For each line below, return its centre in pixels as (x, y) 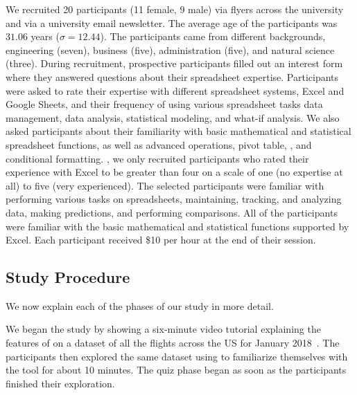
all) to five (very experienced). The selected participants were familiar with (165, 185)
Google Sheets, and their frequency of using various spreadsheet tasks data (164, 104)
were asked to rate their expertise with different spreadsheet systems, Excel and (175, 90)
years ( (45, 36)
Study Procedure (68, 277)
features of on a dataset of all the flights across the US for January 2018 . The (173, 343)
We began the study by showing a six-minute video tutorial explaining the (163, 329)
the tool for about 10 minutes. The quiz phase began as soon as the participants (176, 370)
